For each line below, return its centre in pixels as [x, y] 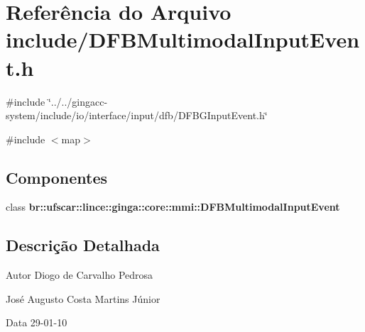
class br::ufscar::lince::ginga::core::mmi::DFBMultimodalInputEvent [173, 207]
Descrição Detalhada [83, 245]
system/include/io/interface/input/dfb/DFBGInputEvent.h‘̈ [137, 115]
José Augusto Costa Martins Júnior [83, 298]
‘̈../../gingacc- [78, 101]
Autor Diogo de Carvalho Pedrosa [80, 275]
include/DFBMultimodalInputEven [183, 39]
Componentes [57, 177]
